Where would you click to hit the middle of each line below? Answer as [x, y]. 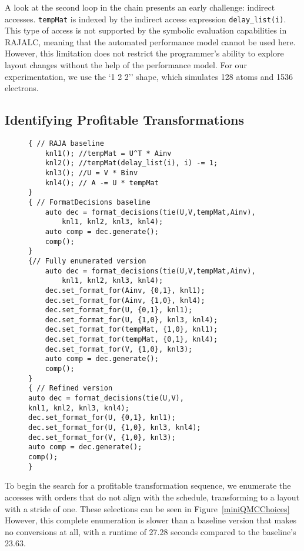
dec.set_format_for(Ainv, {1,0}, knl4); [125, 300]
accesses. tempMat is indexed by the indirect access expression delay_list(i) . [146, 19]
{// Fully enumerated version [87, 261]
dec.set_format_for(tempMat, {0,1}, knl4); [131, 340]
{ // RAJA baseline [66, 144]
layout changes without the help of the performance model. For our [126, 65]
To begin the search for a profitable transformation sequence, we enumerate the [148, 485]
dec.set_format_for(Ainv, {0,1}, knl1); [125, 290]
